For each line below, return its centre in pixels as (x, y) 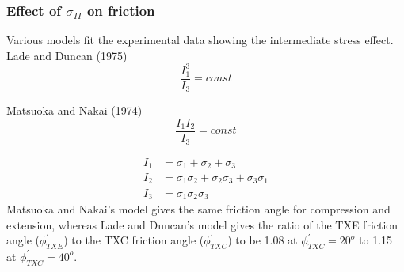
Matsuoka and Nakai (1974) (74, 110)
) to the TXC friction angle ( (134, 240)
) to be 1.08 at (263, 240)
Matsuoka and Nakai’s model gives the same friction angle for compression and (198, 208)
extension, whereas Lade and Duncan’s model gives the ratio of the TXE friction (202, 224)
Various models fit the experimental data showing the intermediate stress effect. (200, 40)
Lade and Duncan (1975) (67, 55)
